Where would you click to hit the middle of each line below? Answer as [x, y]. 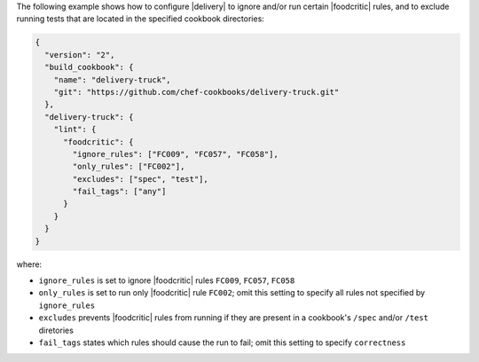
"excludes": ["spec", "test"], [140, 179]
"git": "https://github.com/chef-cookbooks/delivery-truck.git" [196, 92]
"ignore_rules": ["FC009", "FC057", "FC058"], [175, 154]
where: [29, 264]
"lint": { [75, 130]
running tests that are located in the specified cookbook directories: [141, 19]
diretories [56, 330]
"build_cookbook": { [89, 67]
